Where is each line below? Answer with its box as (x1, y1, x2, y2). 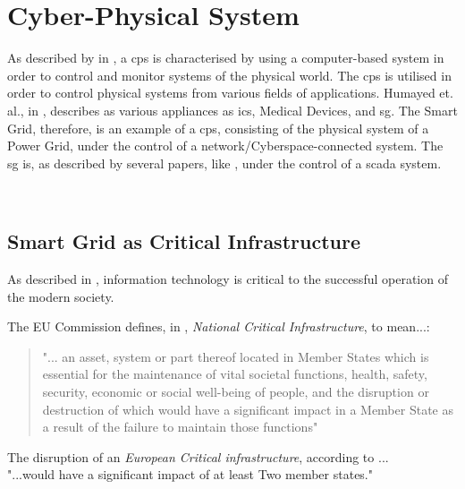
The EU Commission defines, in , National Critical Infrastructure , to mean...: (7, 317, 430, 336)
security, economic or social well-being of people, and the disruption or (42, 382, 429, 401)
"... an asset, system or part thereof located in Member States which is (42, 347, 429, 365)
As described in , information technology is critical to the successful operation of (7, 270, 448, 288)
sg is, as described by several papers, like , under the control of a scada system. (7, 153, 442, 172)
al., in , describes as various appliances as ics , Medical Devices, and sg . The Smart (7, 100, 458, 119)
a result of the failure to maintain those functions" (42, 417, 318, 436)
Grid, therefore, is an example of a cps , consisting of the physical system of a (7, 118, 429, 137)
